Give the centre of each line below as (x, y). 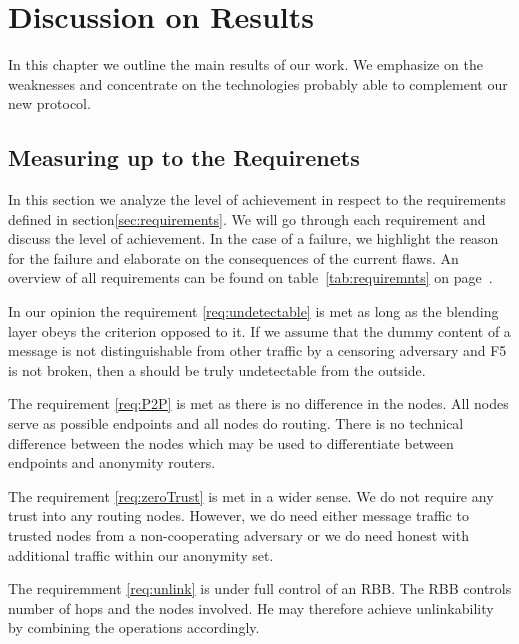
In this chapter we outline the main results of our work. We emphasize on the (245, 64)
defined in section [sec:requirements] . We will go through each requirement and (247, 218)
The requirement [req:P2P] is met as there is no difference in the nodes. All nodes (258, 403)
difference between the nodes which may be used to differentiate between (231, 442)
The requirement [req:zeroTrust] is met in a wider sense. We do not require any (251, 495)
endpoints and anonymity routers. (112, 462)
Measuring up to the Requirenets (184, 157)
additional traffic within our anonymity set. (141, 554)
